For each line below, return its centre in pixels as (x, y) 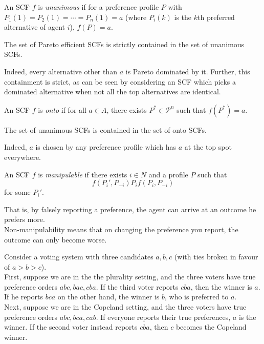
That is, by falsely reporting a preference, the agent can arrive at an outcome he (130, 209)
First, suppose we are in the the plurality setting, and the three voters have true (130, 277)
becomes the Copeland (211, 327)
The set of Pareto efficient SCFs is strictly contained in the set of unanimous (124, 44)
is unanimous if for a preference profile (98, 7)
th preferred (216, 17)
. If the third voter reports (137, 286)
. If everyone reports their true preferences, (163, 317)
